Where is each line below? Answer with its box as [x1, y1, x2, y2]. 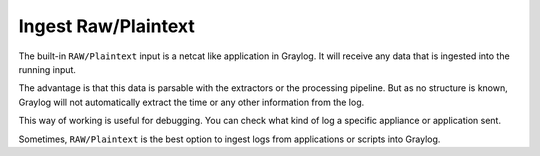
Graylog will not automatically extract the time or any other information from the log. [18, 96, 365, 108]
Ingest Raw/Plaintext [18, 15, 195, 37]
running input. [18, 63, 77, 75]
